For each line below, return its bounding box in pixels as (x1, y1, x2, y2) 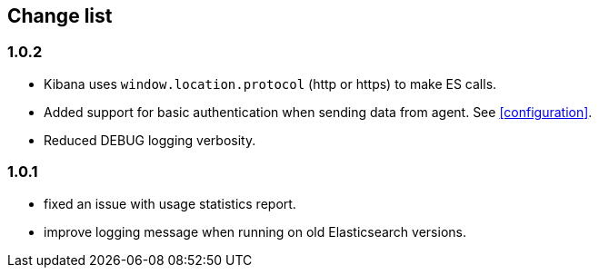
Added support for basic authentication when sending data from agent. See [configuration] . (44, 103, 593, 120)
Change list (7, 5, 113, 27)
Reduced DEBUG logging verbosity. (44, 132, 256, 148)
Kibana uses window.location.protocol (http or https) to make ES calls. (44, 75, 497, 92)
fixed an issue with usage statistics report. (44, 195, 296, 211)
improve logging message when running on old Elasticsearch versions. (44, 223, 466, 240)
